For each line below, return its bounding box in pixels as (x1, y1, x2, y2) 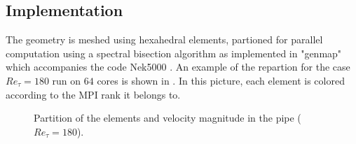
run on (52, 73, 81, 87)
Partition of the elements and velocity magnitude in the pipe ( (34, 110, 301, 125)
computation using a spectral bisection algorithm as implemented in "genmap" (6, 45, 342, 60)
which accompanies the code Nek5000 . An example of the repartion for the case (6, 59, 350, 74)
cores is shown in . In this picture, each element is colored (97, 73, 345, 87)
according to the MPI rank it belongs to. (6, 87, 181, 101)
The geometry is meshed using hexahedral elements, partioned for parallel (6, 32, 323, 47)
